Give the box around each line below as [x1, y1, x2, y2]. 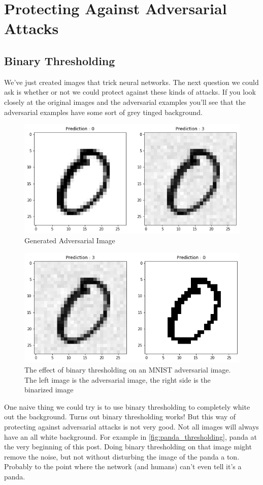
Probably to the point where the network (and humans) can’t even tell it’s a [4, 461, 242, 472]
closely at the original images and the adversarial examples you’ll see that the [4, 96, 246, 107]
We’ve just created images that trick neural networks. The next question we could [4, 76, 259, 87]
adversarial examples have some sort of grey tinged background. [4, 106, 203, 117]
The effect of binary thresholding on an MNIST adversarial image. [24, 364, 231, 375]
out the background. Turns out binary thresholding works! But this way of [4, 411, 236, 422]
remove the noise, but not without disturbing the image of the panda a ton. [4, 451, 240, 462]
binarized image [24, 384, 74, 395]
